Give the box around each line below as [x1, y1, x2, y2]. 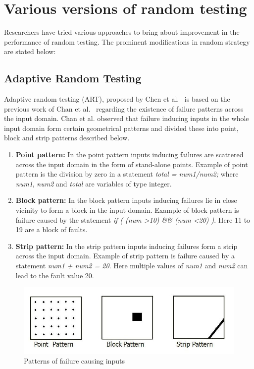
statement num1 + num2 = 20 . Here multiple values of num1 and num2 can [15, 260, 248, 271]
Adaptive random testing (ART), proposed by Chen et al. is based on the [4, 94, 230, 104]
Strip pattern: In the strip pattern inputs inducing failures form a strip [15, 241, 238, 251]
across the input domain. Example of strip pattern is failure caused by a [15, 250, 235, 261]
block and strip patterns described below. [4, 132, 130, 143]
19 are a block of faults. [15, 224, 88, 235]
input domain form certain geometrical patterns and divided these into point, [4, 123, 239, 133]
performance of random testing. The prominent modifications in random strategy [4, 36, 250, 47]
